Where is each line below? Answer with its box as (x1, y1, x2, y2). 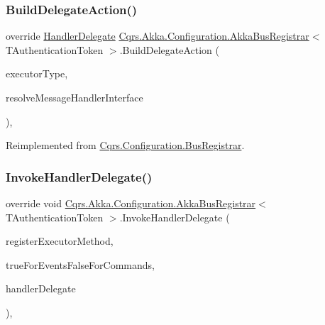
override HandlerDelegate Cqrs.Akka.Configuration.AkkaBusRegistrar (6, 28, 309, 43)
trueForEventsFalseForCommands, (6, 257, 155, 272)
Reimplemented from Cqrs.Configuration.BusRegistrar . (6, 138, 245, 153)
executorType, (6, 66, 68, 81)
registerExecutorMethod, (6, 233, 114, 248)
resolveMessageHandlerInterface (6, 90, 143, 104)
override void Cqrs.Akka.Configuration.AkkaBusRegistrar (6, 196, 256, 210)
